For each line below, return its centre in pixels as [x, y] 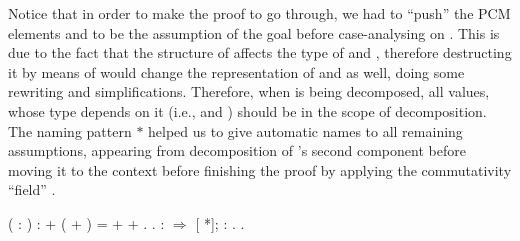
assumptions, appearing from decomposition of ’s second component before [237, 150]
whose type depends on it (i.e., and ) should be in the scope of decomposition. [247, 110]
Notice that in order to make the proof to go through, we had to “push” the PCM [259, 13]
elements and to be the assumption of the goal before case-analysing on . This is [254, 32]
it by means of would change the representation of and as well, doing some [236, 71]
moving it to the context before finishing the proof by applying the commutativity [260, 169]
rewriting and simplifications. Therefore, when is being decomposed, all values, [249, 91]
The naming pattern [70, 130]
